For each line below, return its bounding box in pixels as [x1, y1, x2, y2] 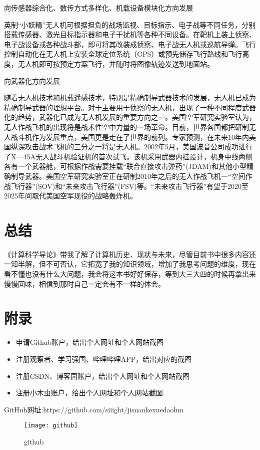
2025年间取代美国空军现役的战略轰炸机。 [4, 190, 137, 201]
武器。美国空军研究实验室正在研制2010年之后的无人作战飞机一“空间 [24, 170, 245, 181]
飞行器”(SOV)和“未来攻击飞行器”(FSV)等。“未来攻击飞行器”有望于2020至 [10, 180, 249, 191]
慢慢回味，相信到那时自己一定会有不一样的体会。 [4, 278, 165, 289]
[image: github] [24, 422, 78, 429]
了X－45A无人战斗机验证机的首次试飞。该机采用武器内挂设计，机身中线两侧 [4, 151, 252, 161]
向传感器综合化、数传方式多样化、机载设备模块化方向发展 [4, 3, 193, 13]
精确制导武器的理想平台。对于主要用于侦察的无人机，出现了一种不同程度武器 [4, 102, 256, 112]
